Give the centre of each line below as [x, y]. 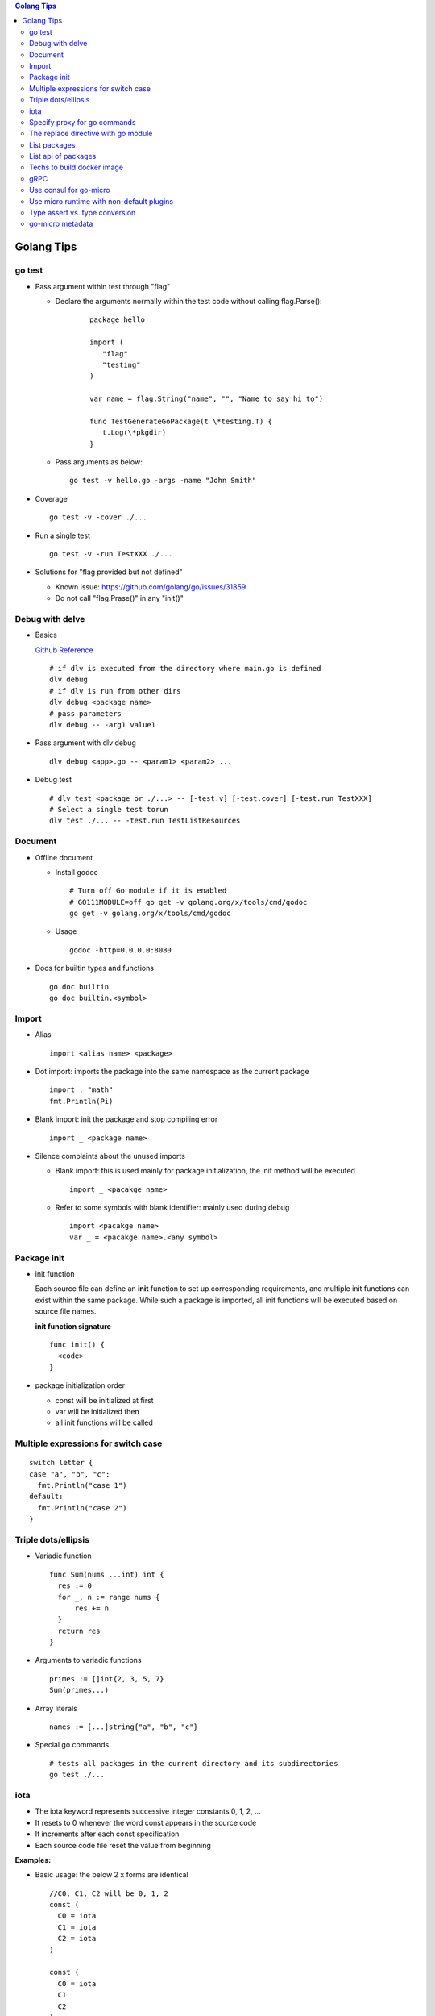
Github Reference [64, 650]
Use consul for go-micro [70, 190]
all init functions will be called [104, 1422]
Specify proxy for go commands [83, 122]
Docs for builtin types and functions [95, 968]
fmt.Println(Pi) [81, 1101]
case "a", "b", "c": [70, 1474]
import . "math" [81, 1090]
